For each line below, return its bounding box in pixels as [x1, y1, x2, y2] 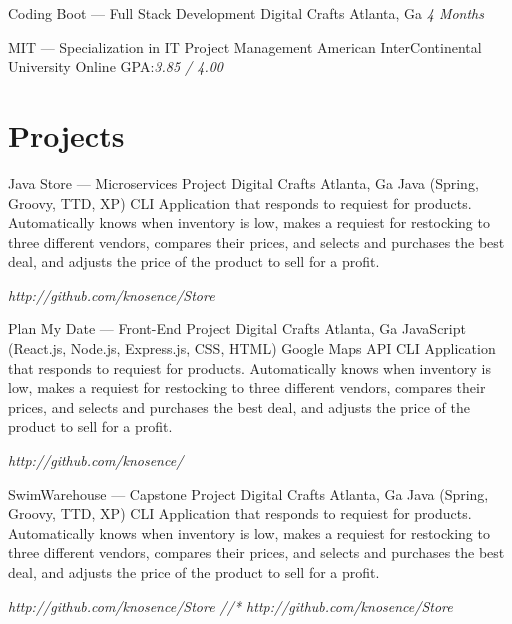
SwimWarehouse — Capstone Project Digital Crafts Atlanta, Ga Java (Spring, [8, 483, 489, 504]
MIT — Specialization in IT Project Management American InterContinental [8, 36, 482, 57]
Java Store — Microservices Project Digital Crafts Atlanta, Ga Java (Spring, [8, 172, 479, 193]
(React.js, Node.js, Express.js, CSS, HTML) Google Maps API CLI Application [8, 338, 496, 359]
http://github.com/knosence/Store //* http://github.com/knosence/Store [8, 595, 453, 616]
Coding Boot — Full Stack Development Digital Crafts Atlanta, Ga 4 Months [8, 3, 484, 23]
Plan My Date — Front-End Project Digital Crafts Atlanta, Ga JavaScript [8, 318, 466, 339]
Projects [8, 114, 125, 155]
